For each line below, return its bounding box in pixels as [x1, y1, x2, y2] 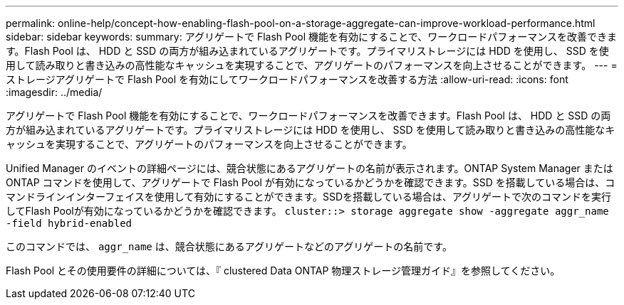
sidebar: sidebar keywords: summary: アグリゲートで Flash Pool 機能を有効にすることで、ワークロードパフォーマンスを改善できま [6, 31, 617, 43]
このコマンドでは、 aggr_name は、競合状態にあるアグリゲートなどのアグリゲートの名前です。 [6, 240, 452, 252]
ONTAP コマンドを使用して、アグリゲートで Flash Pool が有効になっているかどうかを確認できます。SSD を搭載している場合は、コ [6, 176, 615, 188]
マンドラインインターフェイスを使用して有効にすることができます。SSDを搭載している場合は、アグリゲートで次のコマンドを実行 [6, 191, 612, 203]
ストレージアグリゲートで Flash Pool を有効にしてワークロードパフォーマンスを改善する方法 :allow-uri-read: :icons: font [6, 73, 568, 85]
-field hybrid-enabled [6, 218, 132, 229]
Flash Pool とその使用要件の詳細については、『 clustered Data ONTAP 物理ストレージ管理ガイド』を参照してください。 [6, 264, 561, 277]
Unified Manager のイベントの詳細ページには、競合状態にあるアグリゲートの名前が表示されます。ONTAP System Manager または [6, 162, 613, 174]
